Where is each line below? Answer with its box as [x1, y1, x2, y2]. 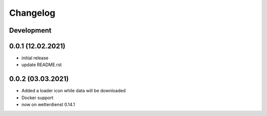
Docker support [21, 94, 54, 101]
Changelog [9, 7, 55, 18]
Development [9, 26, 52, 35]
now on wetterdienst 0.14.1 [21, 102, 75, 108]
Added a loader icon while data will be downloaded [21, 88, 126, 94]
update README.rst [21, 62, 62, 68]
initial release [21, 55, 49, 61]
